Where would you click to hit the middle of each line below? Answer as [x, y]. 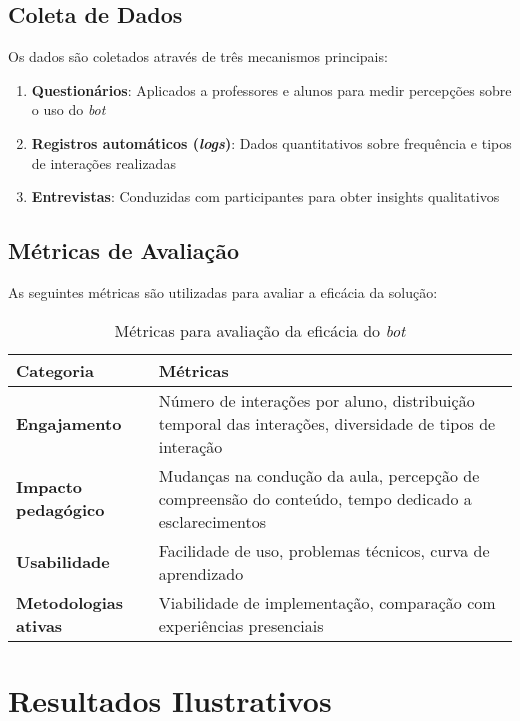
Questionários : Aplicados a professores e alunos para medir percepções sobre [271, 89]
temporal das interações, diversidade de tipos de [327, 423]
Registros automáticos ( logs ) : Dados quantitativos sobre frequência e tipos [271, 142]
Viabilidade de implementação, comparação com [327, 602]
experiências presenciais [241, 625]
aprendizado [201, 573]
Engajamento [69, 423]
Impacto [49, 487]
